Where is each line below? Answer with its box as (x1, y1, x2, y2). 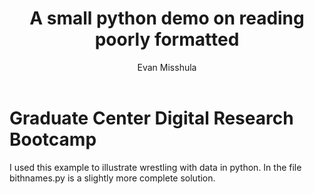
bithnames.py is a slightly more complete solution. (9, 172, 216, 184)
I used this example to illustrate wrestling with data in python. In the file (9, 161, 302, 173)
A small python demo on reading (29, 7, 305, 30)
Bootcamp (9, 128, 97, 151)
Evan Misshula (137, 61, 197, 73)
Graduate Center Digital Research (9, 107, 294, 129)
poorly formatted (94, 28, 240, 51)
